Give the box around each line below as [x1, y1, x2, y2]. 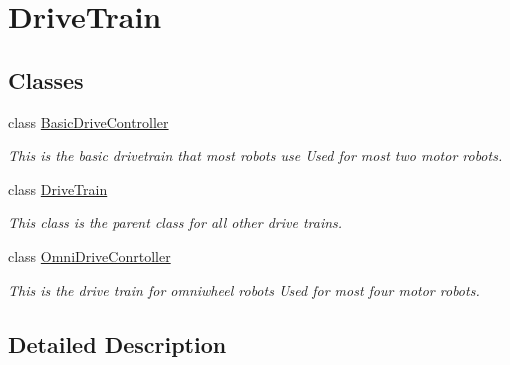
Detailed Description [8, 328, 227, 359]
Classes [8, 64, 84, 95]
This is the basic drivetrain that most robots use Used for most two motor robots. [8, 145, 503, 166]
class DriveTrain [8, 178, 108, 199]
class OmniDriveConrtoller [8, 245, 171, 266]
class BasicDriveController [8, 111, 169, 132]
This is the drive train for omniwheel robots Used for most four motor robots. [8, 279, 480, 300]
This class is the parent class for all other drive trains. [8, 212, 343, 233]
